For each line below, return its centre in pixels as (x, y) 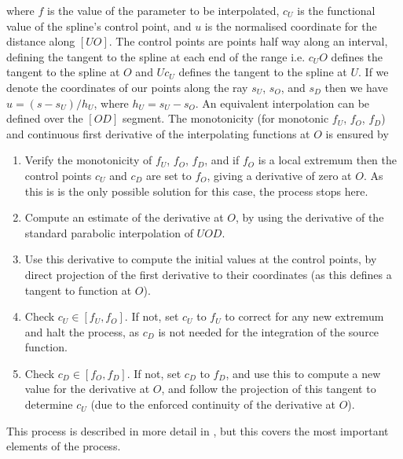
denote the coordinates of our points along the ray (127, 87)
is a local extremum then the (327, 160)
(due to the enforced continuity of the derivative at (213, 404)
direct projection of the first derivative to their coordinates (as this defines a (208, 274)
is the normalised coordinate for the (291, 26)
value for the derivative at (87, 389)
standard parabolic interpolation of (109, 232)
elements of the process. (64, 446)
